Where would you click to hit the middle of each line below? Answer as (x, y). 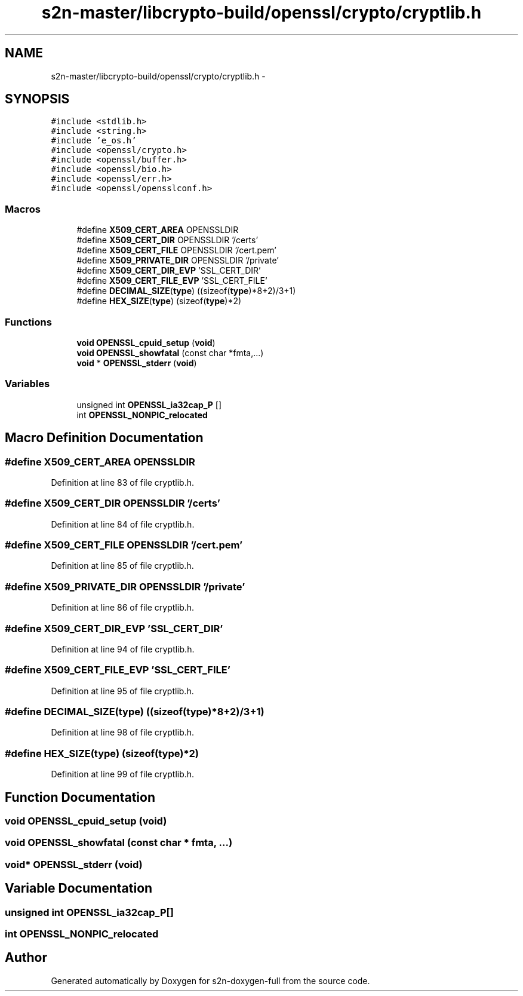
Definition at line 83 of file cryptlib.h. (123, 482)
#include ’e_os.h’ (94, 141)
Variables (27, 384)
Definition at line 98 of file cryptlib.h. (123, 733)
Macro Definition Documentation (104, 438)
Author (26, 958)
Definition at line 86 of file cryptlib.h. (123, 608)
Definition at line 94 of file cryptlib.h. (123, 649)
